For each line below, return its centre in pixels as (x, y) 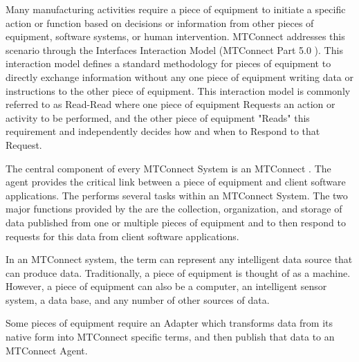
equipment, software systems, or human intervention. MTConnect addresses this (175, 36)
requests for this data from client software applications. (122, 236)
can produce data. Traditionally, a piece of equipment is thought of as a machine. (178, 272)
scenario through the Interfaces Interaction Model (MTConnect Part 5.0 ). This (174, 49)
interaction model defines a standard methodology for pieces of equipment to (168, 63)
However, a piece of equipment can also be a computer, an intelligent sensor (166, 286)
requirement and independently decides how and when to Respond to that (163, 131)
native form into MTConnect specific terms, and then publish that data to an (170, 337)
